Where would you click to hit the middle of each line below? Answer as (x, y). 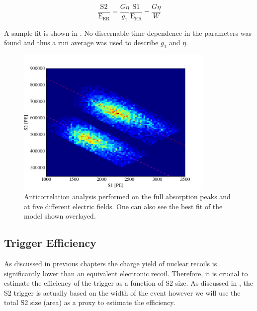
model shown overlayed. (60, 216)
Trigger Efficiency (50, 243)
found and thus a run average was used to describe (81, 42)
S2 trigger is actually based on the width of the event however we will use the (122, 292)
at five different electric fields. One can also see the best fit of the (123, 206)
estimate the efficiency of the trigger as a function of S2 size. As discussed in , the (129, 283)
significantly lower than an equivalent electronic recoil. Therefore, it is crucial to (126, 273)
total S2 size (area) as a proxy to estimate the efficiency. (90, 302)
